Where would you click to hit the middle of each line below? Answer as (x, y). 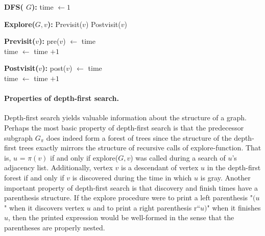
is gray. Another (225, 177)
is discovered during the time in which (132, 177)
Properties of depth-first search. (62, 98)
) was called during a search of (178, 157)
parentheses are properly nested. (55, 227)
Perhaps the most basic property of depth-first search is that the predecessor (124, 127)
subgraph (19, 137)
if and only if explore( (84, 157)
